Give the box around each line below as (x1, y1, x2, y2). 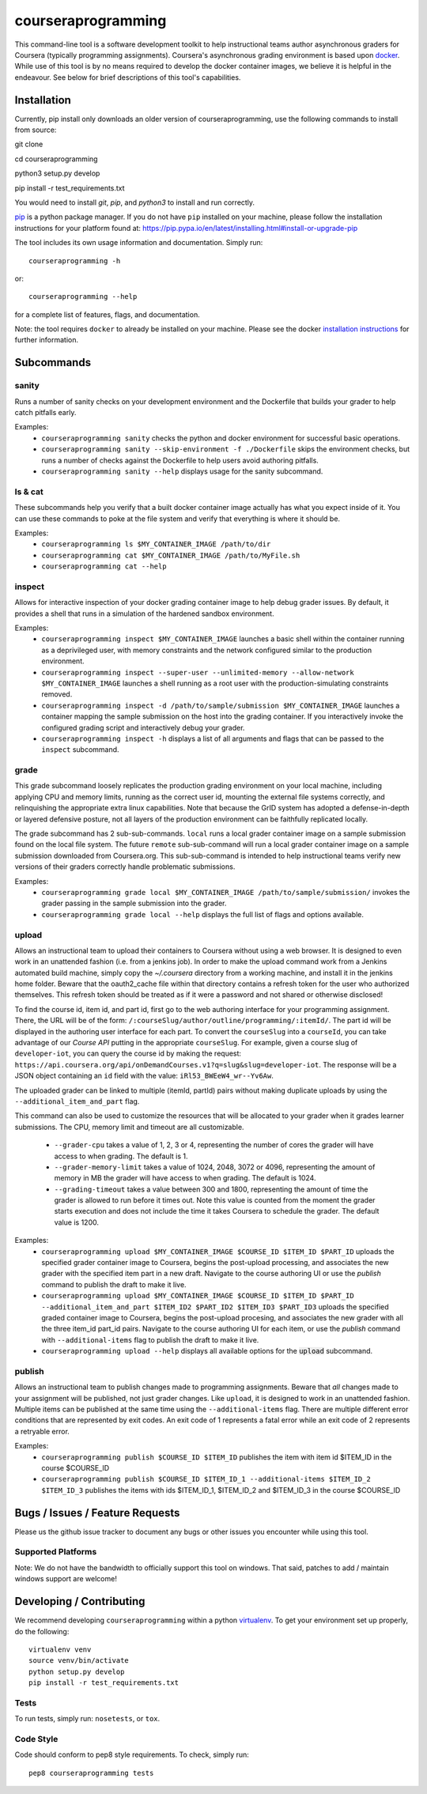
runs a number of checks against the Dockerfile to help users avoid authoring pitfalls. (41, 455, 319, 465)
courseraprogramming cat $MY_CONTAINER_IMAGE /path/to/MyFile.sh (41, 550, 300, 560)
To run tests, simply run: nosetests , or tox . (14, 1714, 161, 1724)
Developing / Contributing (14, 1595, 145, 1608)
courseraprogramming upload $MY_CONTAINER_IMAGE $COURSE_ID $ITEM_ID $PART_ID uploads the (41, 1246, 395, 1256)
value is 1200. (54, 1218, 99, 1227)
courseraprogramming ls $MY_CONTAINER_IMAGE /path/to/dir (41, 540, 271, 549)
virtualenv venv (28, 1645, 92, 1654)
